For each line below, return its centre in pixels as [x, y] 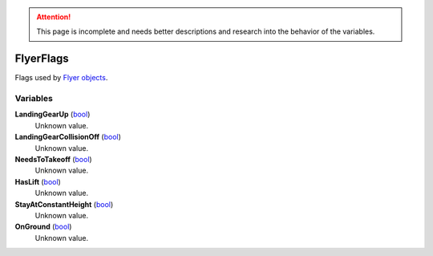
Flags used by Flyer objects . [61, 78]
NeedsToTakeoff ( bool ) [53, 159]
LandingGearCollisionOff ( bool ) [68, 137]
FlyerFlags [42, 59]
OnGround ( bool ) [43, 227]
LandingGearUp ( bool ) [53, 114]
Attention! [54, 17]
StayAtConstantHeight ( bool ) [64, 204]
